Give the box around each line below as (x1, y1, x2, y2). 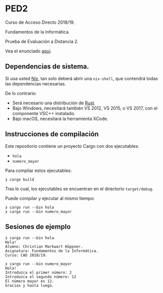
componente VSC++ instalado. (12, 110, 75, 116)
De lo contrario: (5, 90, 37, 96)
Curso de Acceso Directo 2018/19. (5, 19, 75, 25)
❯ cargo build (5, 177, 35, 182)
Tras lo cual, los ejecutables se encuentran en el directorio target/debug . (5, 186, 154, 192)
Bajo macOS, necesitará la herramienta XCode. (12, 116, 109, 122)
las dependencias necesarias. (5, 81, 66, 86)
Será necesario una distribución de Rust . (12, 100, 96, 106)
